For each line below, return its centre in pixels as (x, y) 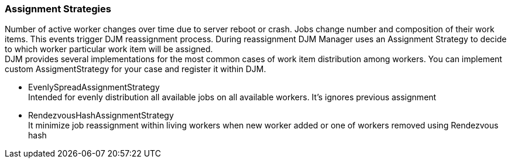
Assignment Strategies (58, 9)
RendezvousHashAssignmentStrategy (101, 116)
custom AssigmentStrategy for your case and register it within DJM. (136, 69)
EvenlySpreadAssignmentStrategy (94, 87)
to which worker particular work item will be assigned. (109, 49)
